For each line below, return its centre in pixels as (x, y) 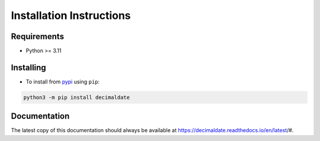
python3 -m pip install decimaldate (77, 97)
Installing (29, 67)
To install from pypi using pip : (63, 81)
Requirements (38, 36)
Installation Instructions (71, 15)
